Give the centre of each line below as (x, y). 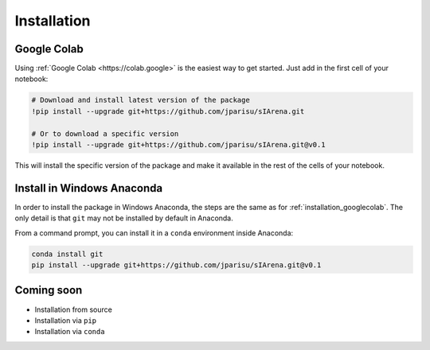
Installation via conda (70, 332)
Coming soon (49, 290)
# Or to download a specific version (105, 134)
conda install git (67, 254)
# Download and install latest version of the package (141, 100)
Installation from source (74, 309)
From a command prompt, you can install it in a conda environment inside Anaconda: (154, 233)
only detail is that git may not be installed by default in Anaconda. (124, 218)
